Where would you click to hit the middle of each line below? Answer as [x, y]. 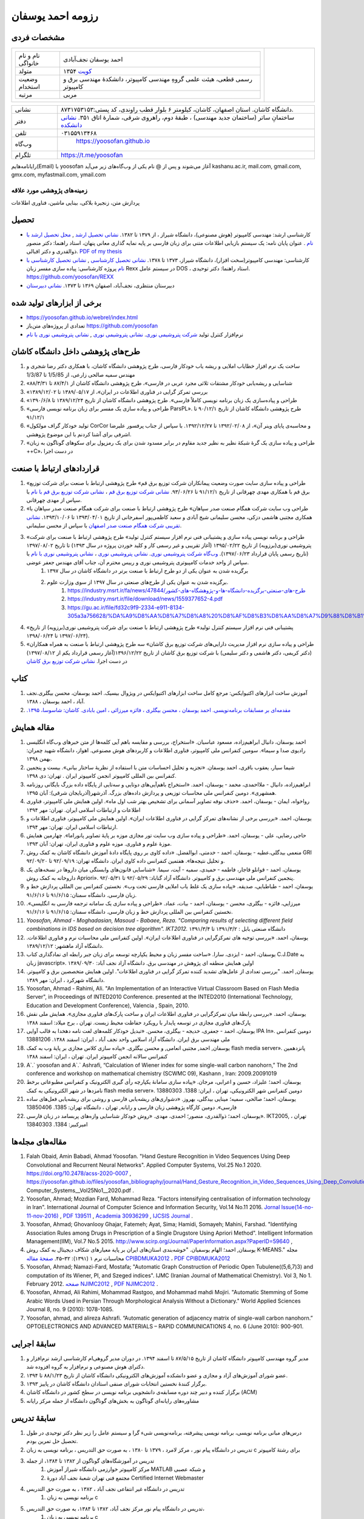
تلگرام [23, 155]
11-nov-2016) [42, 1216]
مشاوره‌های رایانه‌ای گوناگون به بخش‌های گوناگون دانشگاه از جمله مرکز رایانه [113, 1401]
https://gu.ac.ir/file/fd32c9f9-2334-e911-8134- [126, 607]
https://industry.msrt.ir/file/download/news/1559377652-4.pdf [145, 599]
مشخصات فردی [38, 37]
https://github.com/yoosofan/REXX [70, 277]
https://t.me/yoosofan [92, 155]
